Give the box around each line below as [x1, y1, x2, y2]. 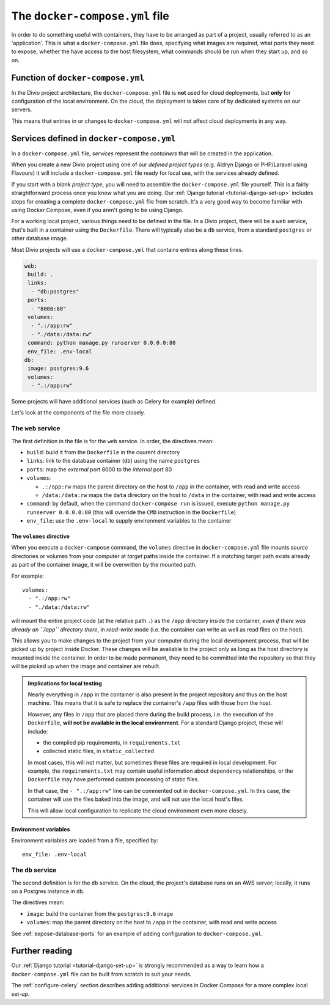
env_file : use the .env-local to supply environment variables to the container [26, 517, 232, 525]
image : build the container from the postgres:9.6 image [26, 910, 174, 917]
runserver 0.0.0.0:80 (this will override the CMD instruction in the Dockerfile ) [26, 508, 237, 516]
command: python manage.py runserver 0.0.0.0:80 [28, 339, 176, 347]
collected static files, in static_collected [43, 748, 155, 755]
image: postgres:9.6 [28, 365, 89, 372]
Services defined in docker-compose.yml [11, 133, 177, 144]
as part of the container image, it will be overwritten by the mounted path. [11, 561, 197, 569]
